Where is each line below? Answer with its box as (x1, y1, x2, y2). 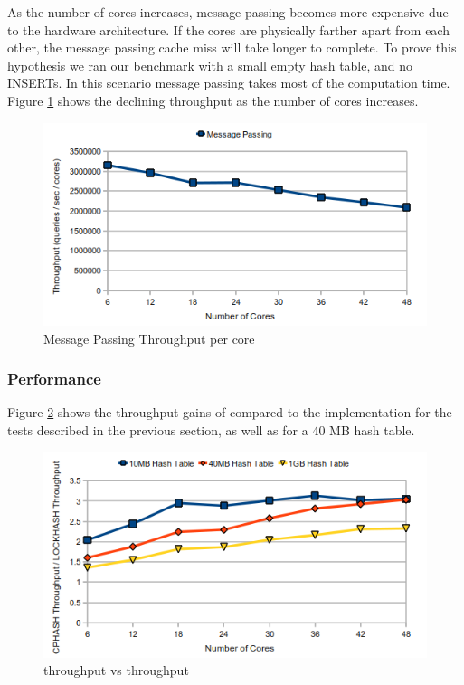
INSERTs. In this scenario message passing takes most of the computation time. (7, 73, 450, 92)
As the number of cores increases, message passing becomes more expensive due (7, 3, 449, 21)
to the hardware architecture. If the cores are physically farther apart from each (7, 20, 450, 39)
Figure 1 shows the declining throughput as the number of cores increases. (7, 90, 419, 109)
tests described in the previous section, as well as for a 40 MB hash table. (7, 420, 415, 439)
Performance (7, 367, 101, 390)
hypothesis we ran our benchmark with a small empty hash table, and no (7, 55, 413, 74)
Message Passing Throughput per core (43, 328, 255, 347)
